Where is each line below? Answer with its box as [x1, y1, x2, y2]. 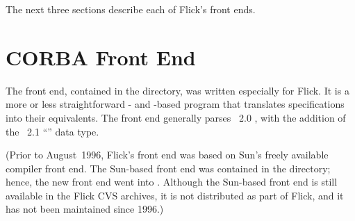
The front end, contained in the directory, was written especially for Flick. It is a [6, 83, 349, 97]
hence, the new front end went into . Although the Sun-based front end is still [6, 174, 338, 189]
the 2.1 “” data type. [6, 124, 99, 138]
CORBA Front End [6, 42, 196, 71]
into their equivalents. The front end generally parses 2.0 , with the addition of [6, 110, 346, 124]
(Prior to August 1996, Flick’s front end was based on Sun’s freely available [6, 147, 329, 162]
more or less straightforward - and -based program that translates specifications [6, 97, 345, 111]
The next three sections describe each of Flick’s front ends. [6, 2, 256, 16]
